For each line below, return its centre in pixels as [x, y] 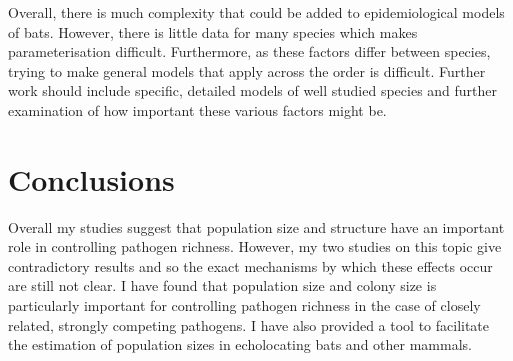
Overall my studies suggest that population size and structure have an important [256, 226]
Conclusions [91, 178]
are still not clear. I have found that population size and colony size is [222, 285]
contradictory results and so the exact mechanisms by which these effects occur [250, 265]
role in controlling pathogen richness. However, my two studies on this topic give [255, 246]
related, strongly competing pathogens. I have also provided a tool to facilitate [249, 324]
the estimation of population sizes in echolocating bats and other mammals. [240, 344]
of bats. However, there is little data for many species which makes [213, 31]
